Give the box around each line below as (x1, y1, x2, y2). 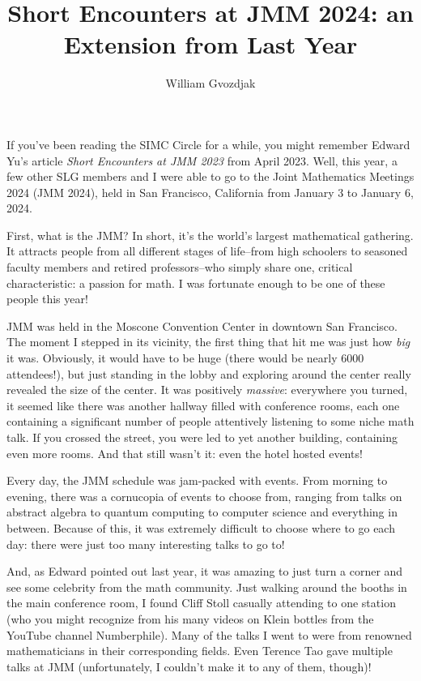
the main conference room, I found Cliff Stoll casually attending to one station (6, 594, 396, 611)
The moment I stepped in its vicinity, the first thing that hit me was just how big (6, 333, 410, 350)
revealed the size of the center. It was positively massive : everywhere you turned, (6, 381, 408, 398)
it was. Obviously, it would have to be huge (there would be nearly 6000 (6, 349, 364, 366)
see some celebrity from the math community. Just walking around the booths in (6, 578, 407, 595)
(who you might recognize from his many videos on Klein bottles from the (6, 610, 374, 627)
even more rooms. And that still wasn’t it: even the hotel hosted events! (6, 444, 363, 461)
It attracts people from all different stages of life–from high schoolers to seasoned (6, 242, 408, 259)
